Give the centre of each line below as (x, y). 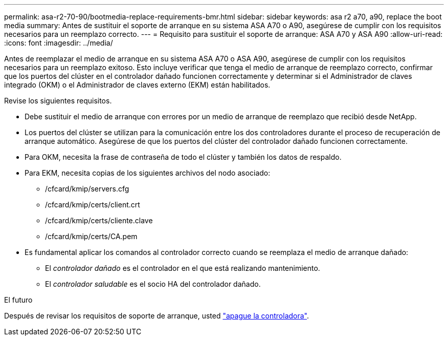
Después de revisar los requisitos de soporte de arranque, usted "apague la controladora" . (157, 316)
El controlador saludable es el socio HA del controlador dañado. (153, 284)
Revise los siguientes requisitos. (58, 101)
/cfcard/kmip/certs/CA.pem (91, 236)
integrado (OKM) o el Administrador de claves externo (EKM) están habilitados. (137, 85)
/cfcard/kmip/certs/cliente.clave (99, 220)
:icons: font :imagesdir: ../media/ (59, 43)
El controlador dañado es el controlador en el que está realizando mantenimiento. (183, 268)
